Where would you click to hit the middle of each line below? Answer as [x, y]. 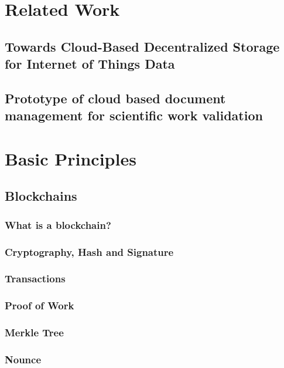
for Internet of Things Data [90, 64]
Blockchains [41, 196]
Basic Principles [71, 158]
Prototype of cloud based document [115, 98]
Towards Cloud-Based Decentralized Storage [142, 46]
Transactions [35, 278]
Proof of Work [40, 305]
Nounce [23, 359]
